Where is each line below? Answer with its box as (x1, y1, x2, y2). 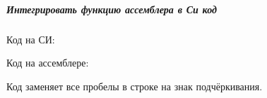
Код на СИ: (6, 31, 55, 46)
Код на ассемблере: (6, 55, 89, 70)
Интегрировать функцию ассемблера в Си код (6, 1, 217, 16)
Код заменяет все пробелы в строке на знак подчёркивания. (6, 78, 263, 93)
